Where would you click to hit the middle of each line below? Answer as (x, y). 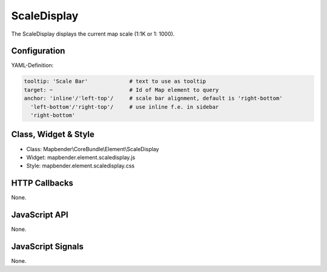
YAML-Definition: (32, 65)
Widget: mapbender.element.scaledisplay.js (81, 157)
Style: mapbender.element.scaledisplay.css (81, 166)
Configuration (38, 51)
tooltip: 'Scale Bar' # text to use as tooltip (115, 81)
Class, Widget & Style (53, 134)
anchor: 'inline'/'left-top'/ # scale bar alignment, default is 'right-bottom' (153, 99)
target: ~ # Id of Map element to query (121, 90)
